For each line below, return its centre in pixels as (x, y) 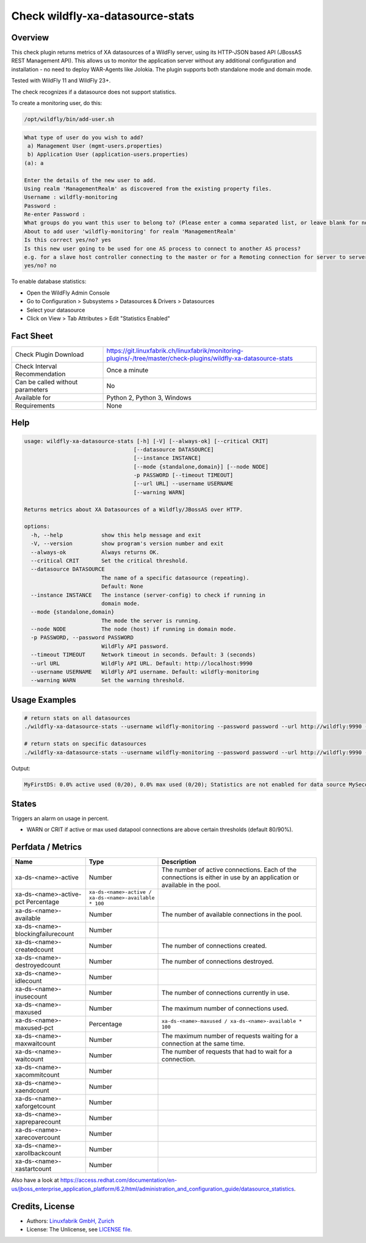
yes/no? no (40, 266)
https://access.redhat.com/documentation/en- (118, 1180)
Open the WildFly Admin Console (68, 293)
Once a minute (127, 370)
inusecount (31, 997)
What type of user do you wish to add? (84, 137)
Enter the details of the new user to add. (90, 180)
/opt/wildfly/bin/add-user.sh (69, 119)
